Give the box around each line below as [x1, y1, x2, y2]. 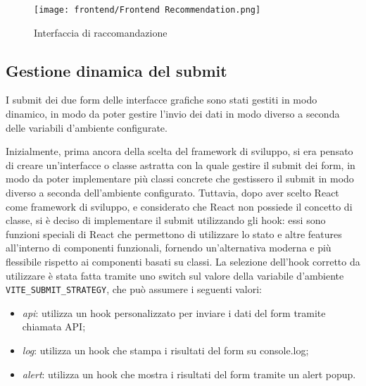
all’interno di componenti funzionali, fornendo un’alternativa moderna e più [6, 240, 332, 255]
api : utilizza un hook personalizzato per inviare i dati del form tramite [22, 305, 326, 320]
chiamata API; [22, 319, 86, 334]
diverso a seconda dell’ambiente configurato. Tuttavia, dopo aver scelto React [6, 185, 339, 200]
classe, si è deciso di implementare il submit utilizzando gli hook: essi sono [6, 213, 326, 228]
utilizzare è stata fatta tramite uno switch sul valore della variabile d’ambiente [6, 268, 344, 282]
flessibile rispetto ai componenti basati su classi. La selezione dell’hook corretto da [6, 254, 360, 268]
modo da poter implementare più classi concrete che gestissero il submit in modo [6, 171, 354, 186]
